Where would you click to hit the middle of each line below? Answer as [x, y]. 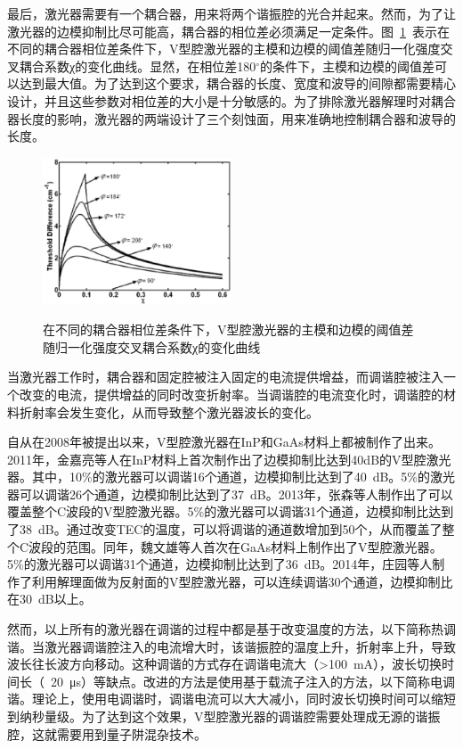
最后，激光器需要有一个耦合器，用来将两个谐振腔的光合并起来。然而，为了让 [231, 13]
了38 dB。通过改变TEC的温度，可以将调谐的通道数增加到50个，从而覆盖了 [225, 529]
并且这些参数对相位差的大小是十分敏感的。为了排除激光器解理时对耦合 [250, 100]
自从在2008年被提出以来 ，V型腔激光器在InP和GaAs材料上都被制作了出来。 [224, 442]
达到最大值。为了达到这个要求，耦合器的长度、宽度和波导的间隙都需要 [225, 83]
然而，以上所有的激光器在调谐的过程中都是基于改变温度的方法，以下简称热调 [231, 629]
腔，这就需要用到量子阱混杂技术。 [107, 733]
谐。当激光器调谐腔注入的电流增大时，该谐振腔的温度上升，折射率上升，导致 [231, 646]
